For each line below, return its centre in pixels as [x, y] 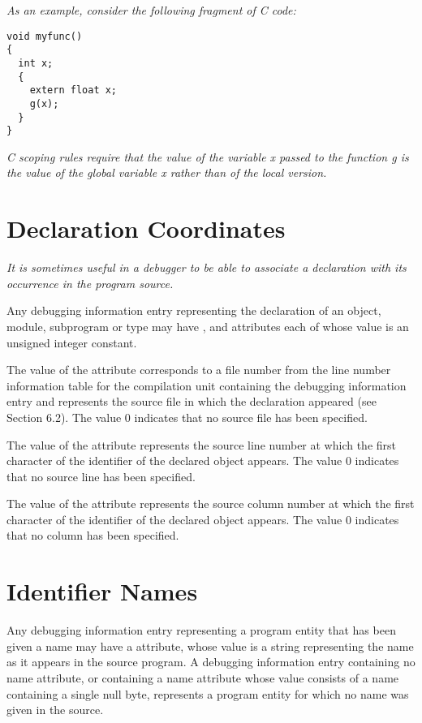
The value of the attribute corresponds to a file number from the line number [199, 370]
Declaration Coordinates [146, 228]
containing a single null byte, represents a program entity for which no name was [208, 693]
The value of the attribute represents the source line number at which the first [202, 444]
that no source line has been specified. [101, 476]
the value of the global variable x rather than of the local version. [167, 172]
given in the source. [55, 710]
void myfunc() [45, 36]
